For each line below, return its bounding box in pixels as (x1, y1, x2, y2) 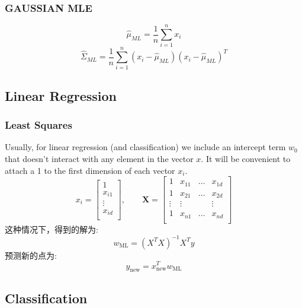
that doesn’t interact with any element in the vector (5, 153, 194, 165)
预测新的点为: (5, 249, 57, 261)
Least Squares (5, 118, 72, 132)
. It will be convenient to (201, 153, 291, 165)
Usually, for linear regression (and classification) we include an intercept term (5, 141, 286, 153)
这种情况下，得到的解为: (5, 223, 98, 235)
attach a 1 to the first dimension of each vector (5, 164, 175, 176)
